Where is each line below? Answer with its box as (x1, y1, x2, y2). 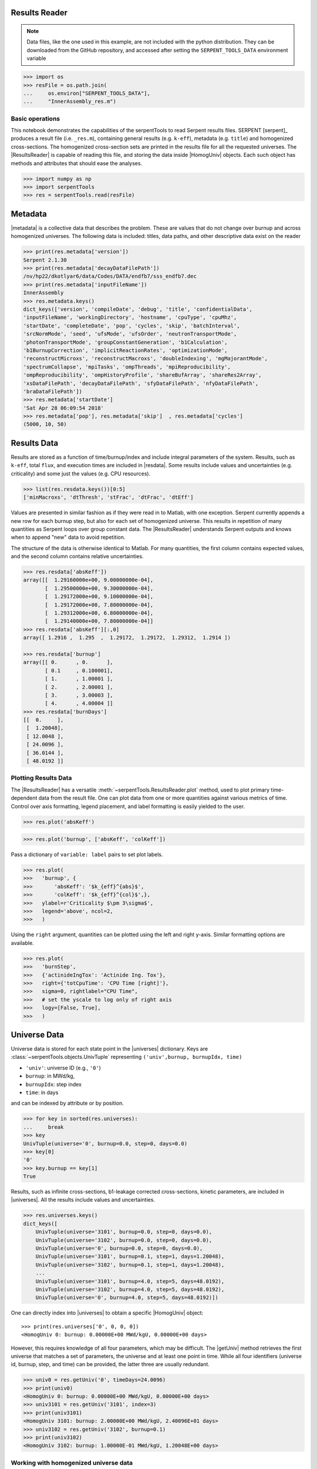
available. (11, 939, 35, 946)
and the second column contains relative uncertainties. (11, 553, 144, 560)
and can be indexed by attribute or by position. (11, 1099, 124, 1107)
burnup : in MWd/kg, (25, 1072, 75, 1079)
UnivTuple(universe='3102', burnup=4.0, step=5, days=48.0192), (35, 1286, 225, 1293)
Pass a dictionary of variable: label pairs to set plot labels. (11, 851, 164, 858)
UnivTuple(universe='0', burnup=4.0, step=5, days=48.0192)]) (35, 1294, 218, 1301)
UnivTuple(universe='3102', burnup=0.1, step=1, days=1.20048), (35, 1261, 225, 1268)
